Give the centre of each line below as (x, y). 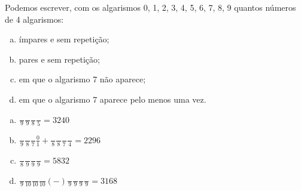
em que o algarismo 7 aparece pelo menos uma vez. (113, 99)
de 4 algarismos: (34, 19)
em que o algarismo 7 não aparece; (82, 79)
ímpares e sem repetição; (64, 39)
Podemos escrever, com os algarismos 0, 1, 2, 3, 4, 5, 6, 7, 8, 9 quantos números (150, 7)
